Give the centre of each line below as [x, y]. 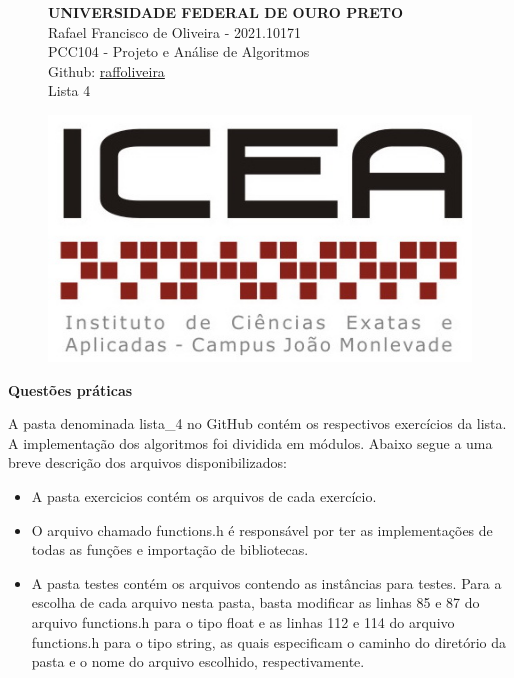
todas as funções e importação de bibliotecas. [170, 549]
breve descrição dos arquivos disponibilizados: [147, 462]
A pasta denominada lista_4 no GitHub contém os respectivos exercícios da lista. [257, 423]
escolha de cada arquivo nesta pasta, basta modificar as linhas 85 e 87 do [255, 602]
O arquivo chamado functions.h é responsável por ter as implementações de [262, 529]
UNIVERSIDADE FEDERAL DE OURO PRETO [226, 12]
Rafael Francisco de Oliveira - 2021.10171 [174, 31]
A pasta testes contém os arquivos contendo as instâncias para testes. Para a [266, 582]
